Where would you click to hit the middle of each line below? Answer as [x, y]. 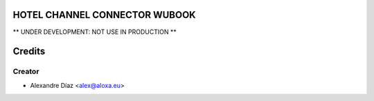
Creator [26, 71]
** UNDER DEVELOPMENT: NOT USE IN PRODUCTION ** [95, 32]
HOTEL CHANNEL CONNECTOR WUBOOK [105, 15]
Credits [29, 52]
